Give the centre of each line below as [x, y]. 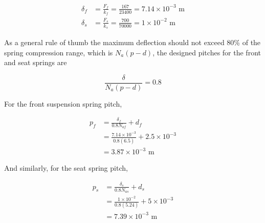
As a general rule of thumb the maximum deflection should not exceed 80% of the [132, 42]
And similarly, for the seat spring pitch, [66, 168]
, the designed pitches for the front [207, 52]
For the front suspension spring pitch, [63, 103]
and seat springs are [36, 62]
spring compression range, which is [59, 52]
